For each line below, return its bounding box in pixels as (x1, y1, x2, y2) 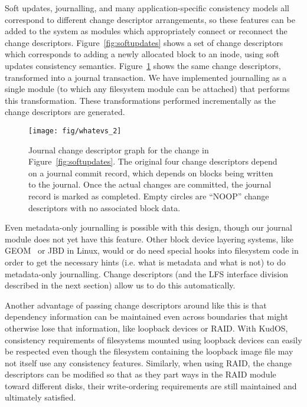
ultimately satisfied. (5, 391, 76, 403)
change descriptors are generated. (5, 106, 125, 118)
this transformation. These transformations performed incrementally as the (5, 94, 276, 106)
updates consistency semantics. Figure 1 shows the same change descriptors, (5, 59, 281, 71)
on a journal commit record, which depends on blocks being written (28, 166, 273, 179)
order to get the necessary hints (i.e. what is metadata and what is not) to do (5, 255, 286, 268)
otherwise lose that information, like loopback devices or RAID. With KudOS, (5, 321, 288, 334)
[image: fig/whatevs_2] (28, 126, 122, 135)
